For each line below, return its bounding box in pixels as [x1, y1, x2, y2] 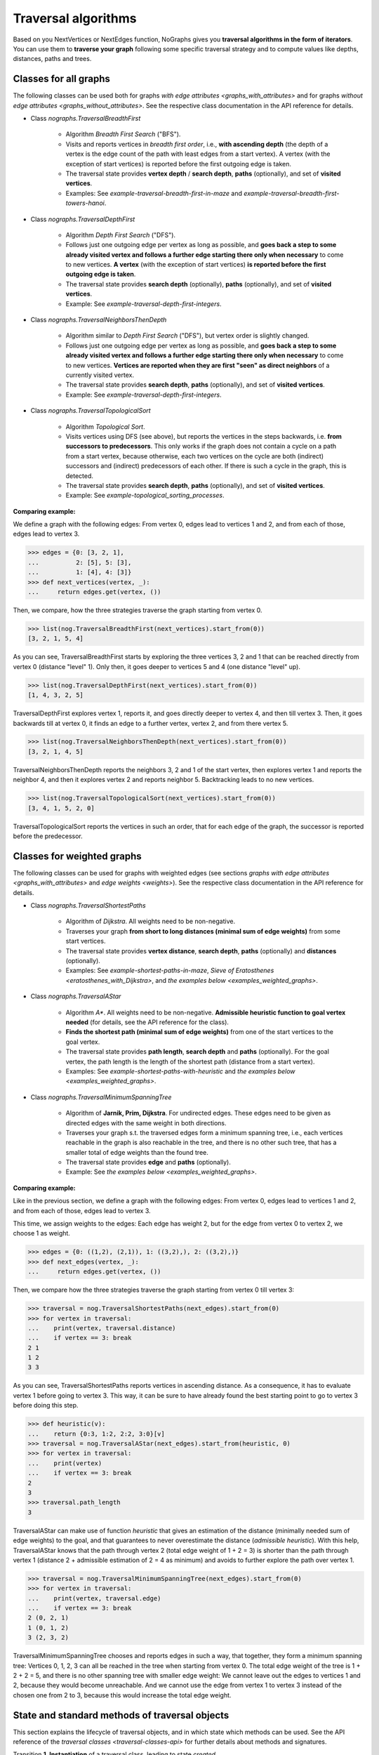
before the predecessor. [13, 832, 84, 840]
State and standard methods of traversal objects [13, 1709, 230, 1721]
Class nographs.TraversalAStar [30, 992, 121, 1000]
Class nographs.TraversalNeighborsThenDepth [30, 316, 167, 324]
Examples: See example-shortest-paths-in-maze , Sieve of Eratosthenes [65, 966, 274, 975]
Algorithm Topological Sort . [65, 422, 145, 431]
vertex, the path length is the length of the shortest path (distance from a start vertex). [65, 1057, 315, 1066]
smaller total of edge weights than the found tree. [65, 1148, 208, 1156]
